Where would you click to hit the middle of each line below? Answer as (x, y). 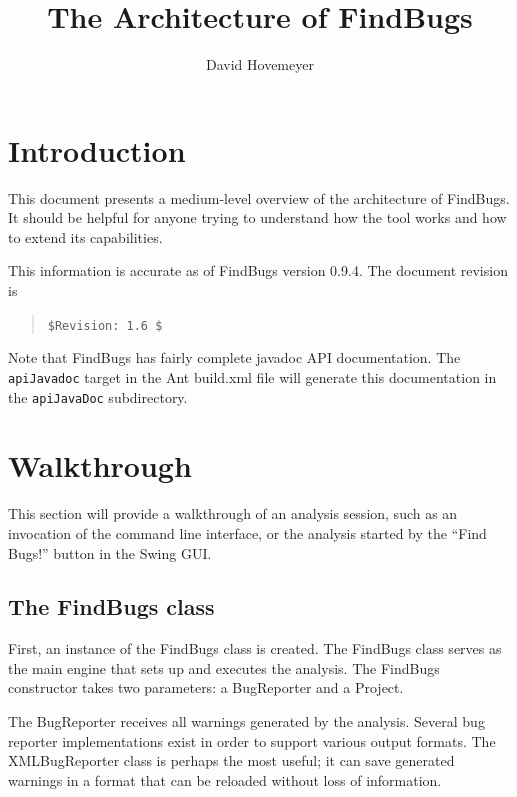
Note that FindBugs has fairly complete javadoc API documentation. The (234, 357)
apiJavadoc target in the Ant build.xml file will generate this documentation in (252, 376)
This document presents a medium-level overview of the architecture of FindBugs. (259, 197)
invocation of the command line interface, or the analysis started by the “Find (247, 532)
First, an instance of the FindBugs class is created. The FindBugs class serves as (255, 648)
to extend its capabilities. (85, 236)
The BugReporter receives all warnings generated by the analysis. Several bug (246, 721)
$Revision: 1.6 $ (105, 325)
